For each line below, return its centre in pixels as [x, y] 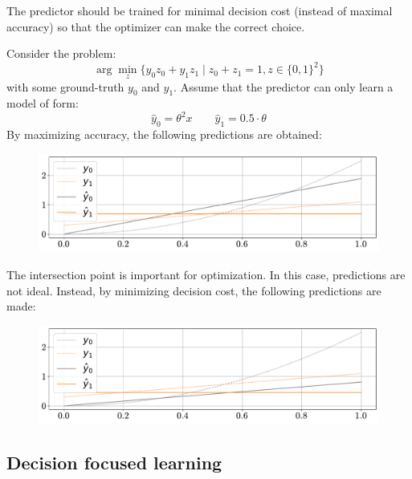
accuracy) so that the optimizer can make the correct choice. [156, 26]
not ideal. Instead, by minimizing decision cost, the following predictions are [194, 290]
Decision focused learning [114, 463]
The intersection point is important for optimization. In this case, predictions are [206, 274]
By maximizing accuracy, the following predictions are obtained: [164, 134]
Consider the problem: [61, 53]
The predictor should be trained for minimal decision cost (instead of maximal [200, 10]
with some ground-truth [65, 86]
